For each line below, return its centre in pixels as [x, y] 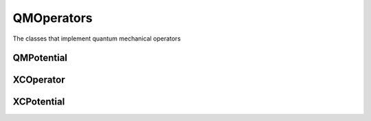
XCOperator [39, 80]
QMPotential [40, 58]
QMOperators [53, 18]
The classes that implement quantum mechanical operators [97, 38]
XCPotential [39, 102]
